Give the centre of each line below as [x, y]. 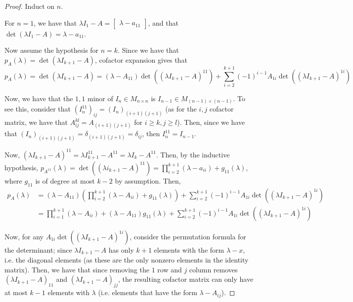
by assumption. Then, [148, 180]
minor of [100, 98]
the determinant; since [38, 249]
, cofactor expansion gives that [141, 59]
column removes [213, 269]
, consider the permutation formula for [188, 236]
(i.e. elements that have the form [148, 292]
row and [170, 269]
